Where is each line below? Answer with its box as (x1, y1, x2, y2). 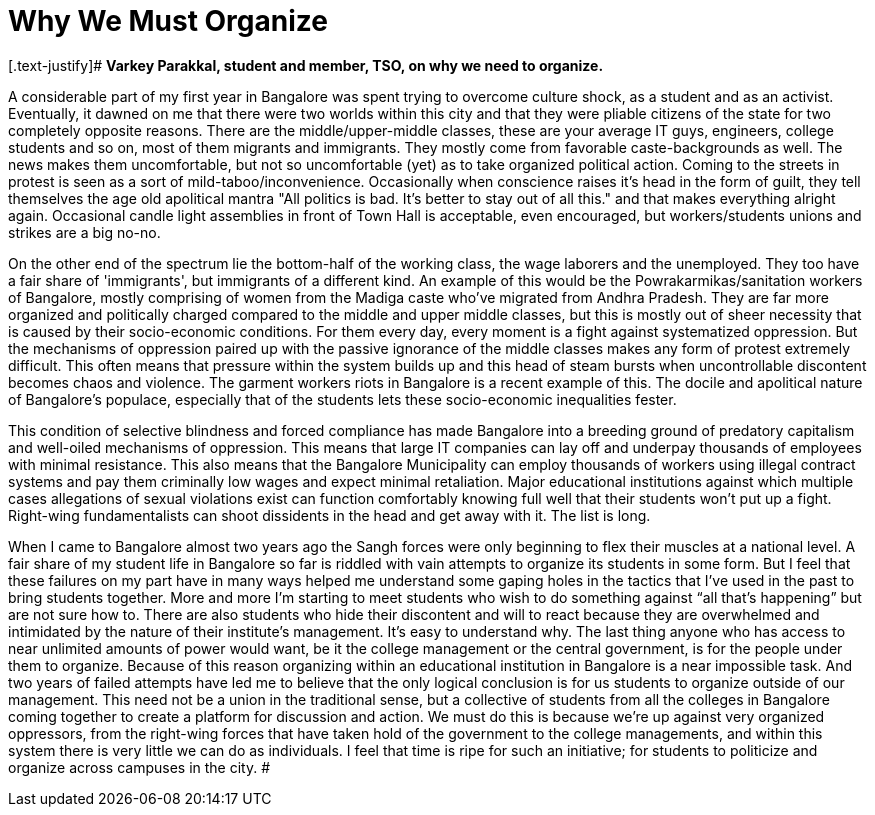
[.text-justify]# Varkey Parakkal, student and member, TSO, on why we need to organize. (8, 56, 604, 74)
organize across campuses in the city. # (8, 758, 271, 776)
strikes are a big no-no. (8, 223, 161, 241)
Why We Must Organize (8, 4, 328, 38)
